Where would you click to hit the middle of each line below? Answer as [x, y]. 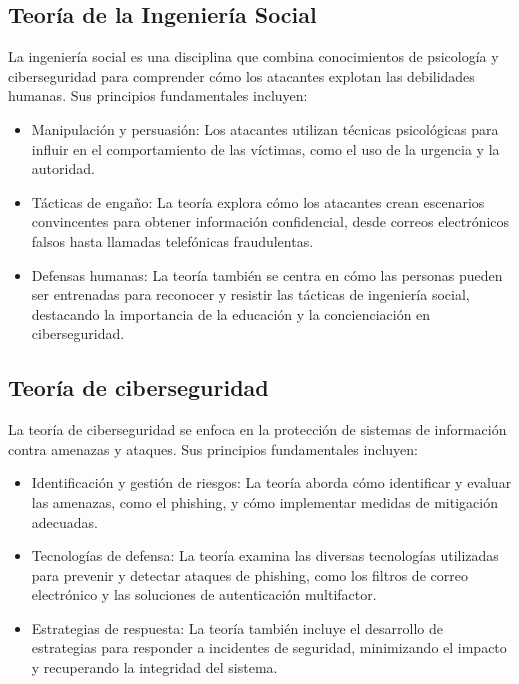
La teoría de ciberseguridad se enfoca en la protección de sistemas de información [257, 429]
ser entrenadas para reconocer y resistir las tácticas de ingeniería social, [250, 294]
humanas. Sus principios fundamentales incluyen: [158, 95]
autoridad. [63, 168]
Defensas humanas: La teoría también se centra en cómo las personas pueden [267, 274]
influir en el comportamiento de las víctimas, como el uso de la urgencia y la [265, 148]
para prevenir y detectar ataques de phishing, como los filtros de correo [249, 574]
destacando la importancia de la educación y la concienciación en [231, 313]
